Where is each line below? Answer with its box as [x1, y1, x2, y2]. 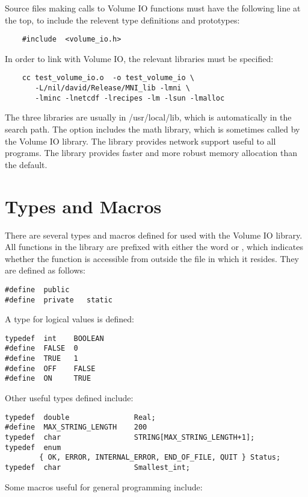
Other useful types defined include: [5, 392, 134, 404]
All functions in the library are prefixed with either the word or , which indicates [5, 240, 303, 253]
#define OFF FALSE [5, 364, 96, 373]
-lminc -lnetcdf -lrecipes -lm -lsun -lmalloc [35, 93, 225, 102]
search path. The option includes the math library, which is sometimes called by [5, 123, 300, 135]
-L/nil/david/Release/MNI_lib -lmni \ [35, 84, 190, 93]
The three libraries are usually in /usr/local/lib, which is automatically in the [5, 111, 292, 123]
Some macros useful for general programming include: [5, 480, 203, 493]
